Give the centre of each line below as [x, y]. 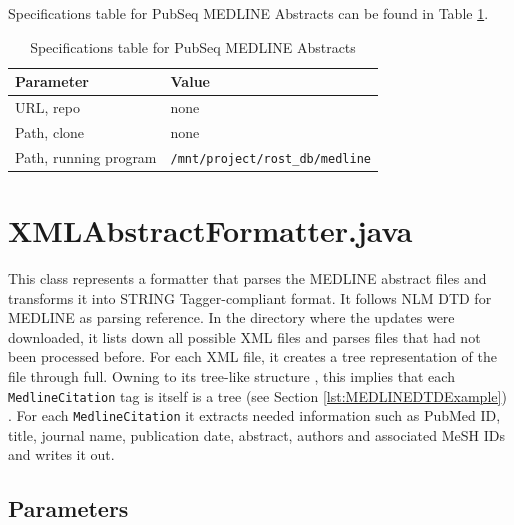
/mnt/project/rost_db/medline [270, 158]
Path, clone [50, 131]
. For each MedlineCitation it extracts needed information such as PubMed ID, [254, 415]
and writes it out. [61, 454]
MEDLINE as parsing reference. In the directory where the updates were [231, 317]
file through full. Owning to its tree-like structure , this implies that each [231, 375]
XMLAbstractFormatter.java [210, 230]
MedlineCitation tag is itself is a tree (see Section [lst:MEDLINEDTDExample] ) [257, 395]
